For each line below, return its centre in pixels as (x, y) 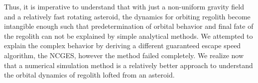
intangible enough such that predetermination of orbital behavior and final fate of (129, 26)
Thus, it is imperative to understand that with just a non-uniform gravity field (124, 6)
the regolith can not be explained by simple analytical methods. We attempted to (129, 36)
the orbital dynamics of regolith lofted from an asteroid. (89, 75)
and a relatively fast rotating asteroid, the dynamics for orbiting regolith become (127, 16)
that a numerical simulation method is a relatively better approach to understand (129, 65)
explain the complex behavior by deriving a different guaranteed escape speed (123, 45)
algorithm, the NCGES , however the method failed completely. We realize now (124, 55)
